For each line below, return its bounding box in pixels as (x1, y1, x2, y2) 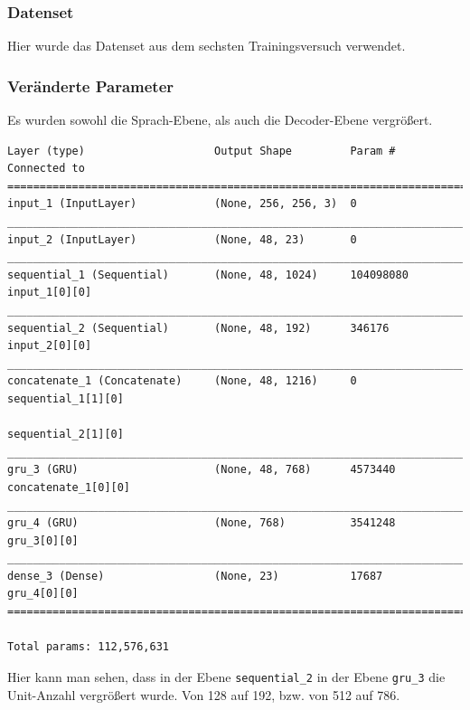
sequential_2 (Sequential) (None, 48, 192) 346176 (7, 321, 390, 335)
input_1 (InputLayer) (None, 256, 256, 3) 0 (7, 197, 357, 211)
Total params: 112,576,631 (7, 640, 169, 654)
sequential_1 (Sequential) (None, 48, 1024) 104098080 (7, 268, 409, 281)
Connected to (7, 162, 85, 175)
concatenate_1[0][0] (7, 480, 131, 494)
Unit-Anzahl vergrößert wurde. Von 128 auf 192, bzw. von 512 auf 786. (7, 685, 400, 704)
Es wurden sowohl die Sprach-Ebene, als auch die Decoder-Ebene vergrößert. (7, 110, 433, 129)
